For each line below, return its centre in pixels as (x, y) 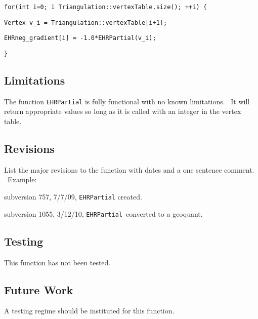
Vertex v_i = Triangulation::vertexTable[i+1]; (86, 23)
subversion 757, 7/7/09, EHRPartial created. (73, 197)
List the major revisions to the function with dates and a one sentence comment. (129, 169)
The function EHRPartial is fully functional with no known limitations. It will (127, 101)
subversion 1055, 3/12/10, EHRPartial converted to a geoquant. (103, 213)
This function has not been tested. (57, 262)
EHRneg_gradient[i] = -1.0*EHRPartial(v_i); (80, 38)
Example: (22, 180)
